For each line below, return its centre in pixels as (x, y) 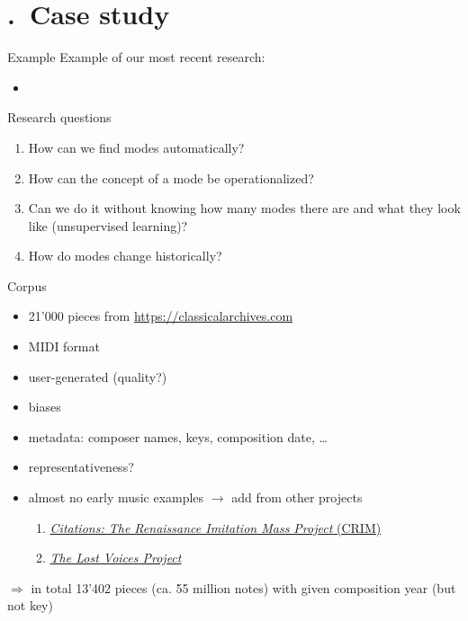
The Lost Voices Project (116, 558)
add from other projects (297, 497)
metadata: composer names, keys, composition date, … (178, 436)
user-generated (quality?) (98, 376)
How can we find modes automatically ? (136, 147)
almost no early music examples (116, 497)
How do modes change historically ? (125, 256)
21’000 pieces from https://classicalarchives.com (161, 316)
